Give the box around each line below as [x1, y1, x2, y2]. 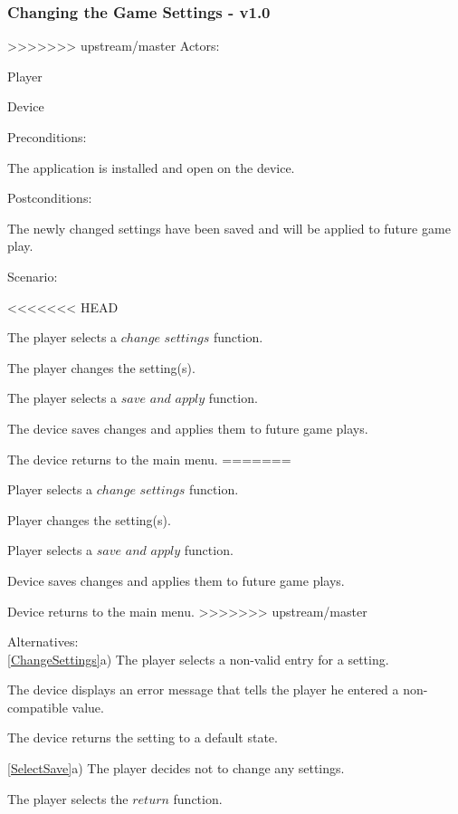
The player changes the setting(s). [7, 358, 196, 377]
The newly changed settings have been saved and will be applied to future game [7, 218, 451, 237]
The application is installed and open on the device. [7, 158, 295, 177]
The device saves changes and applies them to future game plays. [7, 418, 368, 437]
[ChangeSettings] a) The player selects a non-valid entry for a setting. [7, 649, 389, 668]
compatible [7, 697, 68, 716]
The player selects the [7, 789, 129, 808]
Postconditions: [7, 188, 92, 207]
